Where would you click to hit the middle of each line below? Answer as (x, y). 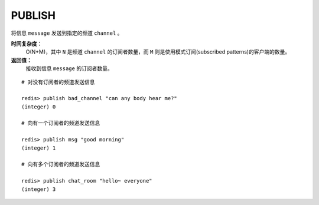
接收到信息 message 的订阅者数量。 (69, 68)
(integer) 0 (39, 107)
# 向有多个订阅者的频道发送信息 (61, 164)
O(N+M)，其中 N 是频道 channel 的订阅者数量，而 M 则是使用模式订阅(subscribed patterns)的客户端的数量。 (158, 52)
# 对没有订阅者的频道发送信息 (58, 82)
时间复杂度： (27, 44)
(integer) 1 (39, 148)
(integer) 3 (39, 189)
